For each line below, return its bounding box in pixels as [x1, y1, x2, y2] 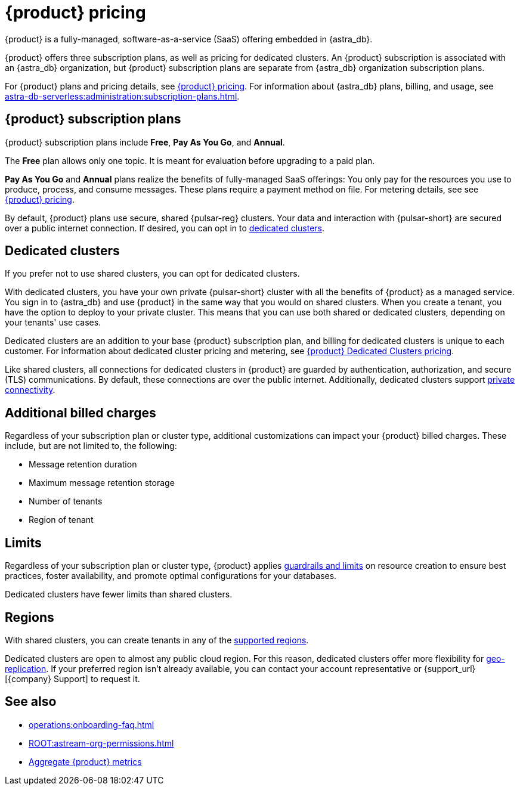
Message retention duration [29, 459, 137, 470]
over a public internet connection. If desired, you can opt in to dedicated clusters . [5, 222, 325, 233]
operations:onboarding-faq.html [29, 719, 154, 730]
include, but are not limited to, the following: [5, 441, 177, 451]
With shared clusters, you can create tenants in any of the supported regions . [5, 634, 309, 645]
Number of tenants [29, 496, 103, 507]
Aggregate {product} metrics [29, 756, 142, 767]
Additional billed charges [5, 405, 156, 420]
